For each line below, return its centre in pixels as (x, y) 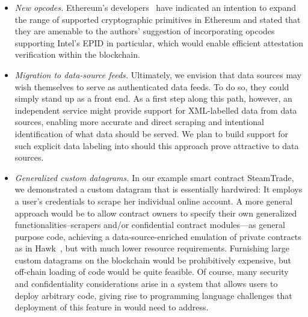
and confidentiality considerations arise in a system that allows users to (146, 284)
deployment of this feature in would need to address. (112, 307)
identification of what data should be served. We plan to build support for (152, 133)
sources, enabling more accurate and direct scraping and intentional (140, 122)
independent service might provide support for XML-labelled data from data (156, 110)
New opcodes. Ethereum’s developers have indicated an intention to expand (155, 7)
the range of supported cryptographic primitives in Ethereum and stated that (158, 19)
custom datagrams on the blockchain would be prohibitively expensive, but (153, 260)
